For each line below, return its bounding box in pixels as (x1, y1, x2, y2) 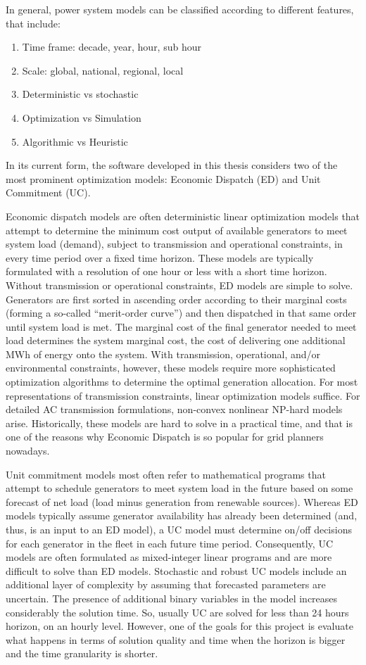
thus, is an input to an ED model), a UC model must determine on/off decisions (6, 522, 352, 536)
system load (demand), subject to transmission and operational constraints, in (6, 236, 343, 251)
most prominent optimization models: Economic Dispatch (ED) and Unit (6, 171, 321, 186)
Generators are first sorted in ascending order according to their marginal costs (6, 291, 347, 306)
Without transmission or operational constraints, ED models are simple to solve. (6, 277, 353, 292)
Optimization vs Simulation (22, 110, 141, 125)
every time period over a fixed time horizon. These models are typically (6, 250, 314, 265)
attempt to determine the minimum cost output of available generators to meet (6, 222, 348, 237)
